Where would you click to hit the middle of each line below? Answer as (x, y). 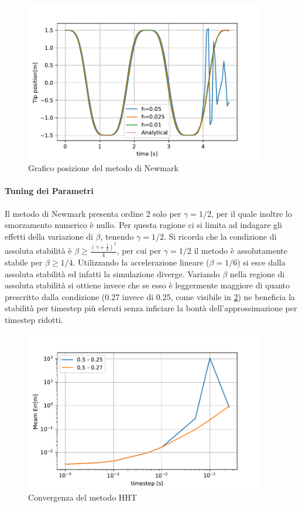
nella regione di (257, 273)
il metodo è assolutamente (241, 251)
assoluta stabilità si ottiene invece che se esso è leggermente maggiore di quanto (147, 285)
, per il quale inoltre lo (251, 213)
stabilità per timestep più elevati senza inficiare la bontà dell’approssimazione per (151, 308)
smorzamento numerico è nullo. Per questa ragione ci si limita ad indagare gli (143, 225)
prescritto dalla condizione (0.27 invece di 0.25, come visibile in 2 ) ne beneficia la (150, 296)
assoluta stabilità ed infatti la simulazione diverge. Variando (112, 273)
